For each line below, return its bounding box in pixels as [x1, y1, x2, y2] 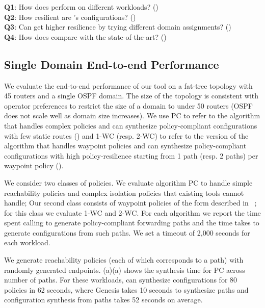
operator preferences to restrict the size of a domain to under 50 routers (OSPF [4, 100, 253, 111]
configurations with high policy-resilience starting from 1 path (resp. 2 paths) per [4, 150, 258, 161]
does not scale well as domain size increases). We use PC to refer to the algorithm [4, 110, 260, 121]
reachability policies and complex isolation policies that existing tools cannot [4, 187, 244, 198]
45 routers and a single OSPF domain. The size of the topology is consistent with [4, 90, 259, 101]
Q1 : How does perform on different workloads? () [4, 2, 158, 12]
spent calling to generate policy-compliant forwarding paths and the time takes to [4, 217, 259, 228]
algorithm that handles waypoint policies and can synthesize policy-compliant [4, 140, 247, 151]
